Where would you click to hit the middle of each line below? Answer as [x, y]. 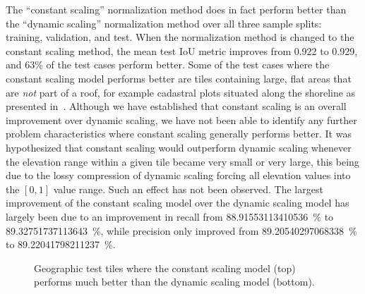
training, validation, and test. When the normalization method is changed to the [180, 37]
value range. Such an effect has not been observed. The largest [188, 189]
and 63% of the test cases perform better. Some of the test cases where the [168, 65]
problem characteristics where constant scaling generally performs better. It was [179, 134]
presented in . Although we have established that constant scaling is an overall [176, 106]
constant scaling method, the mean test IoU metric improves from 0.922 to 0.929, [182, 50]
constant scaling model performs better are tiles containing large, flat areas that [179, 78]
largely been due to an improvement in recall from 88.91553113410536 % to [170, 216]
